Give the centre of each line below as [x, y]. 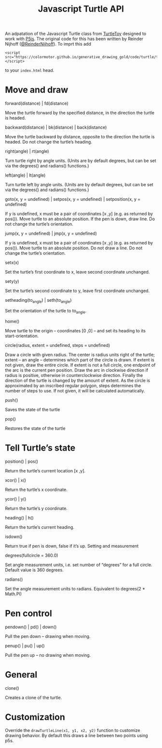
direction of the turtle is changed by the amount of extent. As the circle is [78, 380]
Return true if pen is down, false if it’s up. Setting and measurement [72, 546]
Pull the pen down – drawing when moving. [48, 636]
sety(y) [12, 281]
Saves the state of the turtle [33, 409]
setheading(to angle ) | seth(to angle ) [38, 301]
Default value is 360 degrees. [34, 570]
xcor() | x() [16, 480]
